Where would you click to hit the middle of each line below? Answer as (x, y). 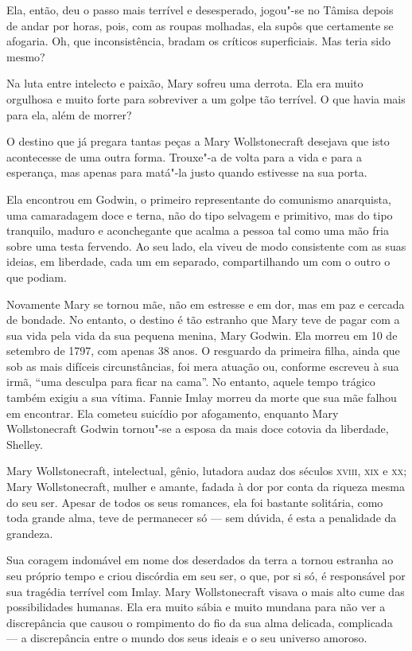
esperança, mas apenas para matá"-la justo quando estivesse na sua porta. (187, 172)
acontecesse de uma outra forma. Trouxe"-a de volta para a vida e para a (184, 156)
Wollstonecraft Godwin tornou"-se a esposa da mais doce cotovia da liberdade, (198, 429)
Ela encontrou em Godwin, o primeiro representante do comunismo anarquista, (199, 199)
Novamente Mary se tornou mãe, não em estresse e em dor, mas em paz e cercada (206, 304)
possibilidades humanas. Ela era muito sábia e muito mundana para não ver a (196, 607)
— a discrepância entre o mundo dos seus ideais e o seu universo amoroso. (187, 638)
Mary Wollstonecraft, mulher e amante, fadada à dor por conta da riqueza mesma (206, 487)
